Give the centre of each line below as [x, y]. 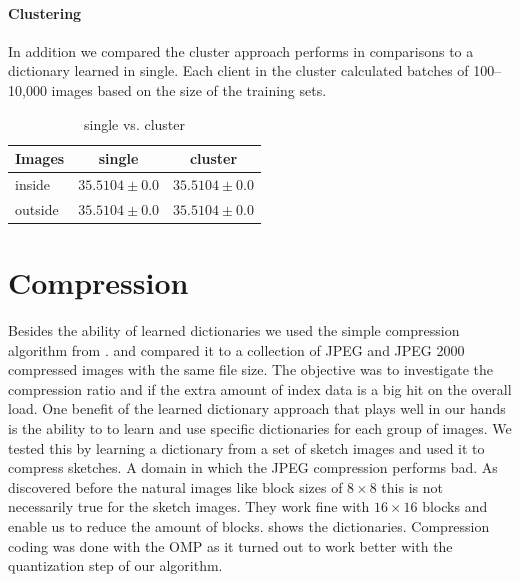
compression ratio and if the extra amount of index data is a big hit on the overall [260, 388]
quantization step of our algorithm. [115, 565]
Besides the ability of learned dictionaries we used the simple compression [234, 330]
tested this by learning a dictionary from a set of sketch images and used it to [246, 447]
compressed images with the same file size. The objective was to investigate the [251, 369]
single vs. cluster [134, 123]
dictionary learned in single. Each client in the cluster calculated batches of [238, 70]
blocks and [455, 506]
